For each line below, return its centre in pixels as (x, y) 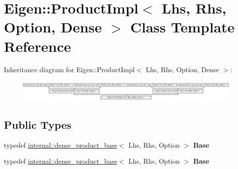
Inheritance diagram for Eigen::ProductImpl (69, 69)
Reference (38, 46)
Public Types (38, 124)
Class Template (182, 27)
